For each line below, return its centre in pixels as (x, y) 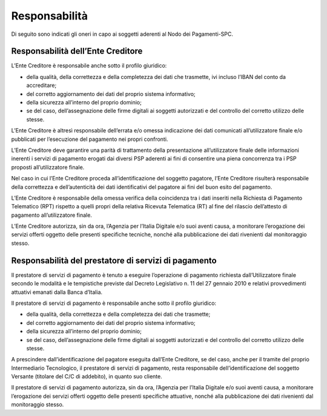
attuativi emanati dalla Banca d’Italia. (57, 292)
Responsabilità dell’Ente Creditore (77, 51)
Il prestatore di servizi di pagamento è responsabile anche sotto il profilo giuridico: (114, 303)
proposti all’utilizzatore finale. (48, 167)
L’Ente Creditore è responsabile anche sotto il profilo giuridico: (89, 66)
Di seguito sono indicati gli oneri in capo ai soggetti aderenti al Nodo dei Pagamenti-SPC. (122, 34)
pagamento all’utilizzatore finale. (51, 215)
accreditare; (41, 86)
